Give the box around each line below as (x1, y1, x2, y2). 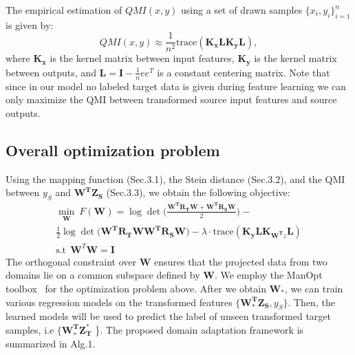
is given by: (6, 17, 54, 32)
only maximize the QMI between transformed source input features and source (6, 92, 337, 107)
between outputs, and (6, 65, 96, 79)
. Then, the (288, 294, 335, 309)
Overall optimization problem (6, 139, 220, 160)
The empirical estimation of (6, 3, 122, 17)
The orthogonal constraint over (6, 254, 136, 268)
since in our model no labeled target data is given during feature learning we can (6, 78, 347, 93)
